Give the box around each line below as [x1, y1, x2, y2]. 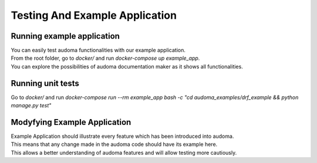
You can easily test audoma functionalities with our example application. [11, 47, 186, 54]
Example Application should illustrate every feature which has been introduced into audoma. [11, 133, 234, 140]
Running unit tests [11, 78, 79, 88]
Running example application [11, 31, 120, 41]
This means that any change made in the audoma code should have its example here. [11, 141, 218, 148]
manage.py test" [11, 102, 52, 109]
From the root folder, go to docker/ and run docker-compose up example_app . [11, 55, 200, 62]
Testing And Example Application [11, 9, 177, 22]
